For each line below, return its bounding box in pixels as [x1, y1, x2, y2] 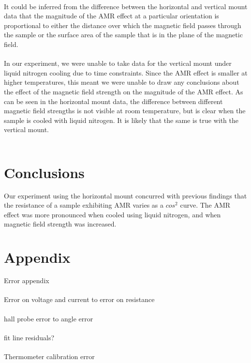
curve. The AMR [180, 200, 231, 210]
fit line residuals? [4, 332, 55, 342]
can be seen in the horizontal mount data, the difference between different [4, 96, 223, 106]
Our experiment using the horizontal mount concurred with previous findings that [4, 190, 247, 200]
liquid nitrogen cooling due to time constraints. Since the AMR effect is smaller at [4, 67, 248, 77]
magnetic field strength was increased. [4, 219, 117, 229]
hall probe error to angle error [4, 313, 93, 323]
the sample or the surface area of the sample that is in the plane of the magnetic [4, 30, 243, 40]
